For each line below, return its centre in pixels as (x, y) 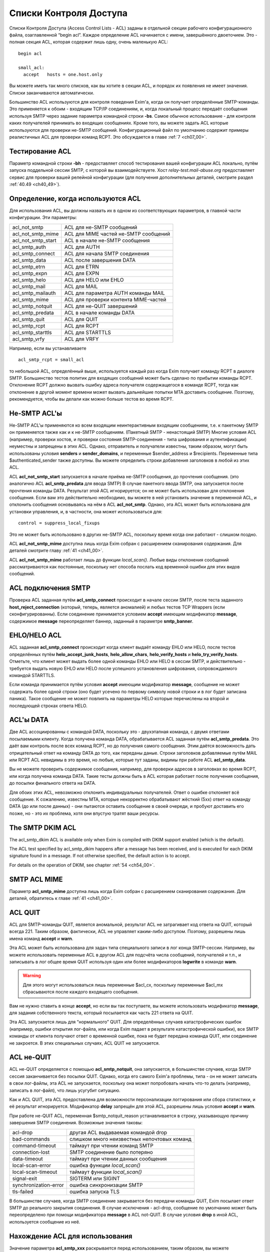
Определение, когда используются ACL (75, 199)
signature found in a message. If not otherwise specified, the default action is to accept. (100, 856)
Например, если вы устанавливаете (48, 348)
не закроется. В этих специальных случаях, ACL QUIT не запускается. (84, 1043)
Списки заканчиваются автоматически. (52, 93)
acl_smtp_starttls (32, 332)
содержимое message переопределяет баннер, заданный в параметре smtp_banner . (101, 621)
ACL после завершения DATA (100, 260)
